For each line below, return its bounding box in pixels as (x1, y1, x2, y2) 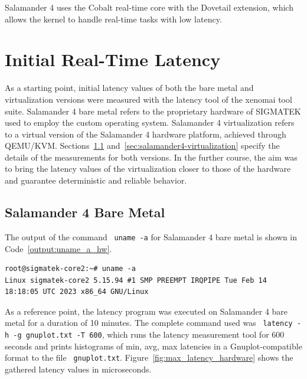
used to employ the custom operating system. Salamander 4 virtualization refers (5, 116, 295, 129)
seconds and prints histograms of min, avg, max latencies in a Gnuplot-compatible (5, 339, 302, 352)
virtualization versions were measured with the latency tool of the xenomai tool (5, 93, 292, 105)
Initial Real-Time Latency (5, 47, 221, 71)
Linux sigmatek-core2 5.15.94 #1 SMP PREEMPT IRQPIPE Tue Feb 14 (5, 276, 267, 285)
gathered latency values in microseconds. (5, 363, 152, 375)
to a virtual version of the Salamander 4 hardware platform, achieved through (5, 128, 286, 140)
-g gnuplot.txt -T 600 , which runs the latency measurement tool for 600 (13, 328, 285, 341)
